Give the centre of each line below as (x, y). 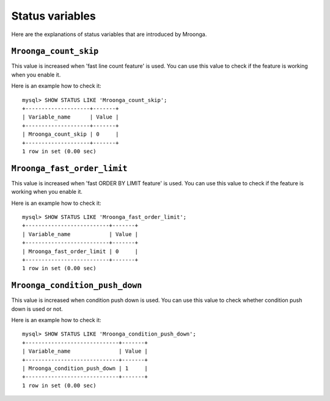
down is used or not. (37, 309)
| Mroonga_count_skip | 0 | (71, 134)
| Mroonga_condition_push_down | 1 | (85, 369)
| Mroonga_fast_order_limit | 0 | (80, 251)
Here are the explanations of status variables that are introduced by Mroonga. (109, 34)
